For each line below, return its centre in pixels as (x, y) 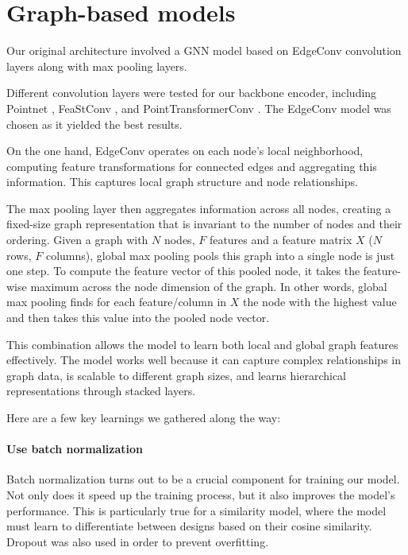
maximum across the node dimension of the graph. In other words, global (209, 286)
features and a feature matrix (281, 240)
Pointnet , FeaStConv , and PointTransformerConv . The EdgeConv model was (199, 108)
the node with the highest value (320, 302)
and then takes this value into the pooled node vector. (138, 318)
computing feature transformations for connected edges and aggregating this (192, 166)
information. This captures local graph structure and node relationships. (182, 182)
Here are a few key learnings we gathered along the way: (144, 417)
